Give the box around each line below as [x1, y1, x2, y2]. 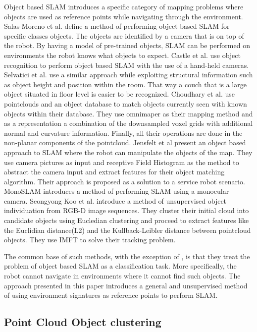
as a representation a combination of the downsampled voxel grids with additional [4, 118, 253, 128]
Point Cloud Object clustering [4, 314, 161, 330]
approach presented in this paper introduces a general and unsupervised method [4, 280, 248, 290]
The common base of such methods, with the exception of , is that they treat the [4, 251, 250, 261]
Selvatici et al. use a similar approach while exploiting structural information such [4, 69, 253, 80]
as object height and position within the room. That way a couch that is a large [4, 79, 247, 89]
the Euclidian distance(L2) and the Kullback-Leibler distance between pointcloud [4, 224, 251, 235]
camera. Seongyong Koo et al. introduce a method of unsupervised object [4, 195, 227, 206]
